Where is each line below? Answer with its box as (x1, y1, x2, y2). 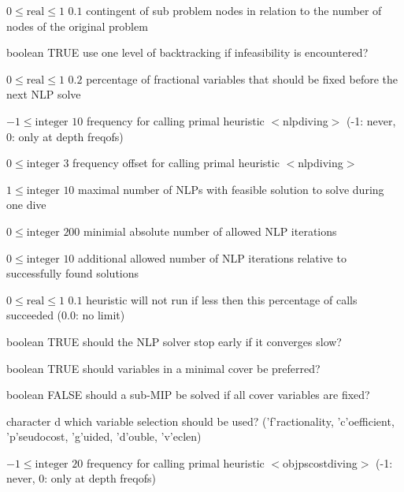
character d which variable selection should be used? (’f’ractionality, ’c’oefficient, (6, 412, 395, 429)
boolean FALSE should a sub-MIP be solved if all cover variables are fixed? (6, 386, 370, 403)
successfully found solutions (6, 265, 139, 281)
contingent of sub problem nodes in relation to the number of (86, 2, 382, 18)
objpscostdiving (283, 454, 358, 471)
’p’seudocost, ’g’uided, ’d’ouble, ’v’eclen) (6, 428, 202, 445)
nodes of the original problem (6, 17, 148, 34)
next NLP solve (6, 86, 81, 102)
